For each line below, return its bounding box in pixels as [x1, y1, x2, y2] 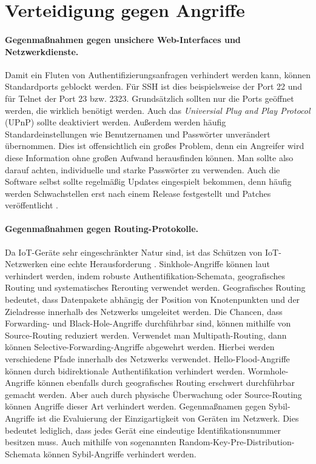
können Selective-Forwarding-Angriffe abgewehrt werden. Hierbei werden [5, 340, 275, 353]
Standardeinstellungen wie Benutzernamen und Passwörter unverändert [5, 127, 271, 140]
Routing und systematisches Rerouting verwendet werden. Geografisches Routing [5, 281, 306, 294]
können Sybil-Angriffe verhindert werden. [43, 447, 197, 460]
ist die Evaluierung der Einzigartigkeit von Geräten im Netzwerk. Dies [37, 412, 299, 424]
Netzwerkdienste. [5, 45, 79, 58]
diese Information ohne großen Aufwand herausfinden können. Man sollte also [5, 151, 294, 164]
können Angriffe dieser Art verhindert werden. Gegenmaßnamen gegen [5, 400, 266, 413]
